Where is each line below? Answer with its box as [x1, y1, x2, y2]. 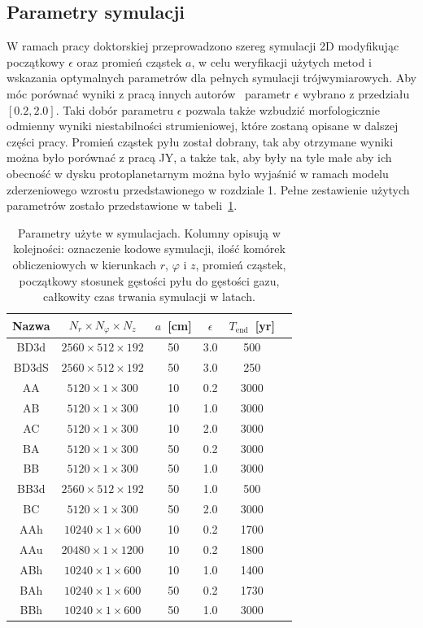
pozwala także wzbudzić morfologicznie [185, 101, 380, 118]
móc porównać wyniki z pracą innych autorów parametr [7, 85, 291, 102]
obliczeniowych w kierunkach [12, 255, 157, 273]
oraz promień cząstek [76, 53, 182, 70]
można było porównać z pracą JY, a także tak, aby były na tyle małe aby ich [7, 149, 392, 166]
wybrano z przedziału [303, 85, 410, 102]
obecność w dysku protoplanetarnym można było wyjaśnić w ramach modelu [7, 164, 389, 181]
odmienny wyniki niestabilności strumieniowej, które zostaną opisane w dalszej [7, 117, 399, 134]
